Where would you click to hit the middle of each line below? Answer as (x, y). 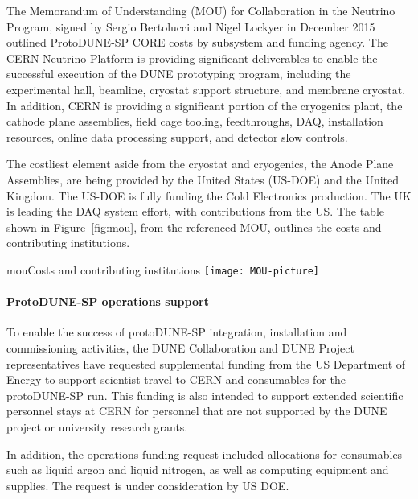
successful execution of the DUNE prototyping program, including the (179, 74)
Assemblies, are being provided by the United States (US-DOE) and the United (203, 179)
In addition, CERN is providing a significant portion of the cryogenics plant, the (205, 105)
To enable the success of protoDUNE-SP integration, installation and (177, 332)
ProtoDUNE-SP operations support (108, 301)
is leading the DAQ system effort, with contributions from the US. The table (195, 211)
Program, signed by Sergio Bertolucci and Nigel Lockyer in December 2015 (191, 26)
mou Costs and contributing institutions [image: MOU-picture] (163, 269)
